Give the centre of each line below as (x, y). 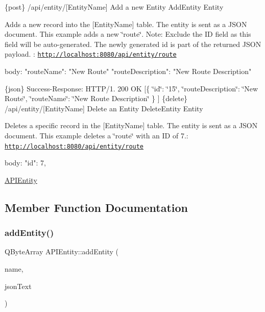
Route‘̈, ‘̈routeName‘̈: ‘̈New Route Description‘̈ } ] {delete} (96, 98)
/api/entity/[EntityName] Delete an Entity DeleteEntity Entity (104, 108)
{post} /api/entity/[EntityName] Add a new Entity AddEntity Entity (114, 7)
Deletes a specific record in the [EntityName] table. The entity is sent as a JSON (131, 125)
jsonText (18, 286)
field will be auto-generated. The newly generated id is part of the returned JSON (133, 44)
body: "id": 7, (25, 163)
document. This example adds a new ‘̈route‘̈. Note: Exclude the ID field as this (128, 34)
